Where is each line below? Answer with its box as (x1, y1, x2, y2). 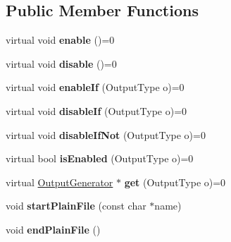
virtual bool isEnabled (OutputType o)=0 (6, 151, 194, 166)
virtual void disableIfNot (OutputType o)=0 (6, 127, 206, 142)
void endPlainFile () (6, 222, 101, 236)
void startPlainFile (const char (6, 198, 146, 213)
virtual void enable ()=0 (6, 32, 115, 47)
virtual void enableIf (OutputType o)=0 (6, 80, 185, 95)
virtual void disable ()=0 (6, 56, 117, 71)
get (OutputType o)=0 (124, 174, 226, 189)
